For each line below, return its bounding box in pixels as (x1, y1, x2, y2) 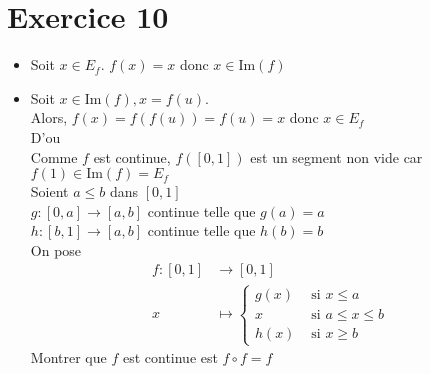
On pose (30, 239, 82, 260)
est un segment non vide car (250, 146, 423, 167)
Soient (30, 181, 69, 202)
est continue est (122, 347, 218, 368)
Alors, (30, 107, 68, 128)
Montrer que (30, 347, 107, 368)
